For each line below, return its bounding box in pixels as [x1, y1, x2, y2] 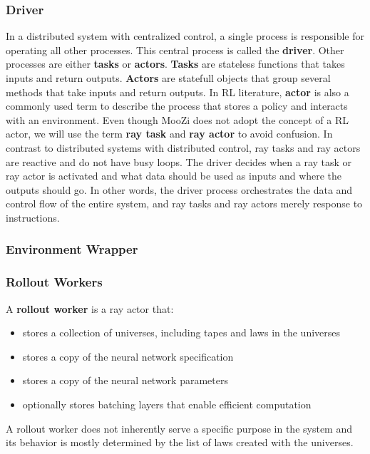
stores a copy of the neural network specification [22, 349, 234, 363]
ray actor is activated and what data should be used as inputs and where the [6, 168, 342, 183]
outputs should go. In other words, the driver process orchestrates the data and [6, 182, 353, 197]
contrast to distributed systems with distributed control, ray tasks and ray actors [6, 140, 361, 155]
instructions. [6, 210, 60, 225]
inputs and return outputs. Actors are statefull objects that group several [6, 71, 331, 85]
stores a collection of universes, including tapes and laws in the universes [22, 325, 341, 340]
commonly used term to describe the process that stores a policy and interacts [6, 98, 348, 113]
